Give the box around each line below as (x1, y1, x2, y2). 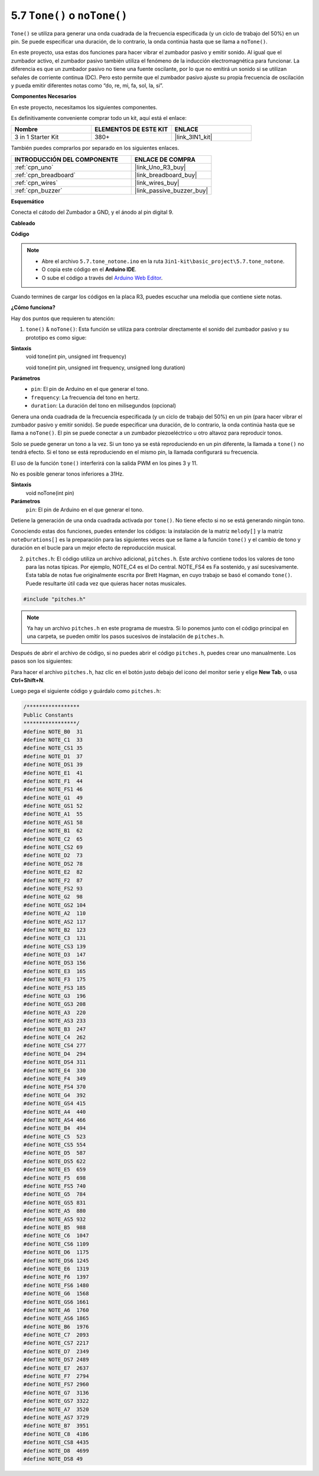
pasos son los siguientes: (11, 657, 73, 664)
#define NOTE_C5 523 (23, 1133, 86, 1140)
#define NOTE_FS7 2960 (23, 1381, 89, 1388)
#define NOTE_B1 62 (23, 827, 83, 834)
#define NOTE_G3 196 (23, 993, 86, 999)
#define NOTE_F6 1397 (23, 1273, 89, 1280)
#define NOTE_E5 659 (23, 1167, 86, 1173)
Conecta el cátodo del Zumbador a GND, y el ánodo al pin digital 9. (11, 208, 174, 216)
